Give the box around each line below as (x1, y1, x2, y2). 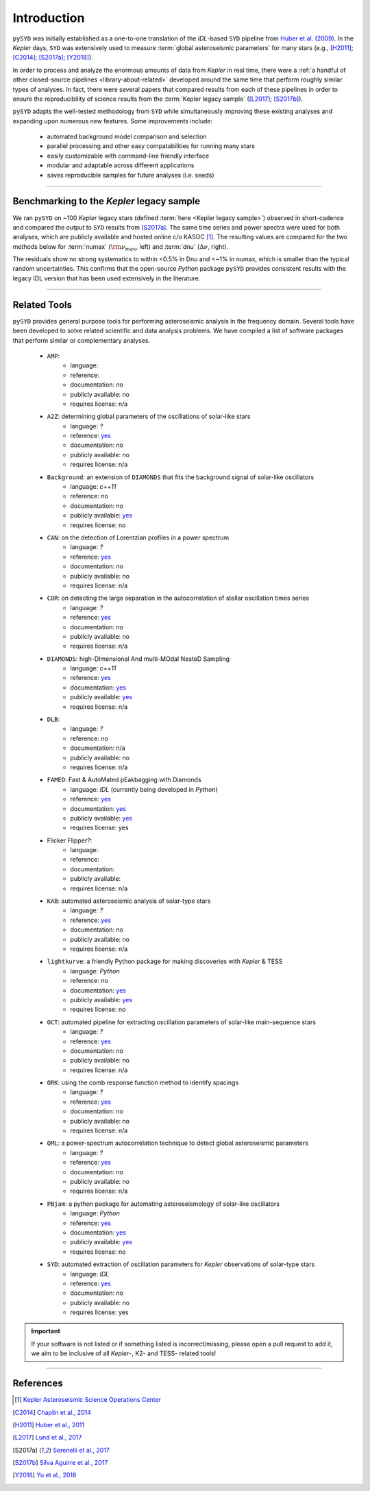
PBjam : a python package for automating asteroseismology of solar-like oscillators (47, 1200, 280, 1208)
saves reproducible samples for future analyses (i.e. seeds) (47, 171, 215, 179)
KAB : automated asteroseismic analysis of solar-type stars (47, 897, 211, 905)
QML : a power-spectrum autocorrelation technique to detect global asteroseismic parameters (47, 1139, 308, 1148)
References (12, 1378, 63, 1390)
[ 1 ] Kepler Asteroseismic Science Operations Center (14, 1396, 161, 1404)
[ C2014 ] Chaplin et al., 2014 (12, 1408, 92, 1416)
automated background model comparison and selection (47, 132, 207, 141)
